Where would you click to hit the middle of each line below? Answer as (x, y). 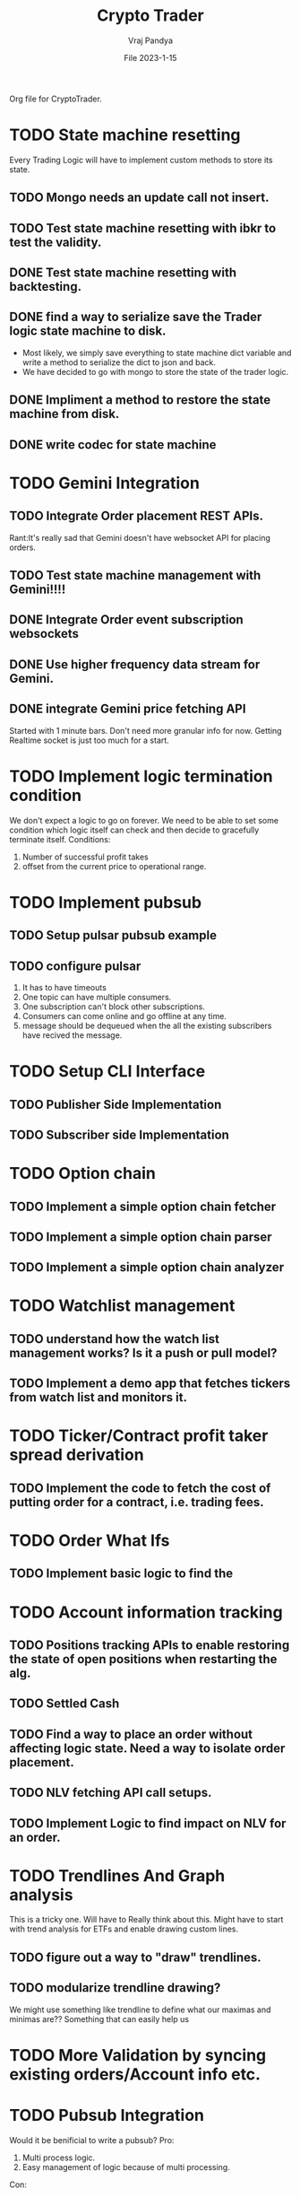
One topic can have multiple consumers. (97, 997)
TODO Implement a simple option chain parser (141, 1237)
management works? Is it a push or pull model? (143, 1352)
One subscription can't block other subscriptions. (114, 1007)
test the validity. (56, 242)
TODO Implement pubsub (106, 902)
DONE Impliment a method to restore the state (140, 400)
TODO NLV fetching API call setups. (111, 1793)
